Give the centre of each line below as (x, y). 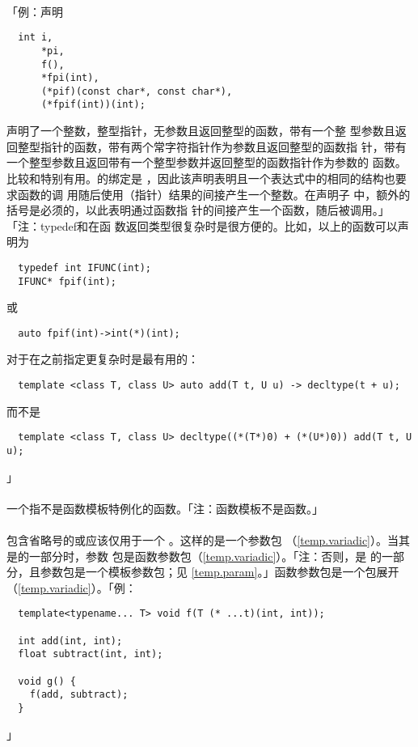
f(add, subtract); (79, 695)
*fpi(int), (70, 78)
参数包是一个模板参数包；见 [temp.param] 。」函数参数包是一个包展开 (220, 572)
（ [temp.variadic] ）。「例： (72, 587)
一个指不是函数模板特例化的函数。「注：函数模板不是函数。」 (165, 508)
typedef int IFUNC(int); (84, 267)
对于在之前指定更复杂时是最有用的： (103, 359)
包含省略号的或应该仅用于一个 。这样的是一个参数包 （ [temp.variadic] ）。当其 (208, 539)
